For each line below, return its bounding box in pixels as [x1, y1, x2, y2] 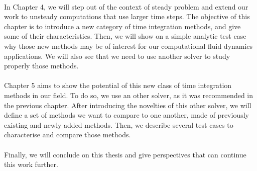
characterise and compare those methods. [4, 129, 131, 140]
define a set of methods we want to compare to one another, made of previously [4, 110, 249, 120]
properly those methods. [4, 60, 79, 71]
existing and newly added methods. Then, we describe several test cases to [4, 119, 233, 130]
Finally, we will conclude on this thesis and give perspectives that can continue [4, 149, 246, 159]
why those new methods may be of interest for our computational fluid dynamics [4, 40, 253, 51]
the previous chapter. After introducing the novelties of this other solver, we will [4, 100, 251, 110]
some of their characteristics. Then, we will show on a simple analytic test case [4, 31, 246, 41]
